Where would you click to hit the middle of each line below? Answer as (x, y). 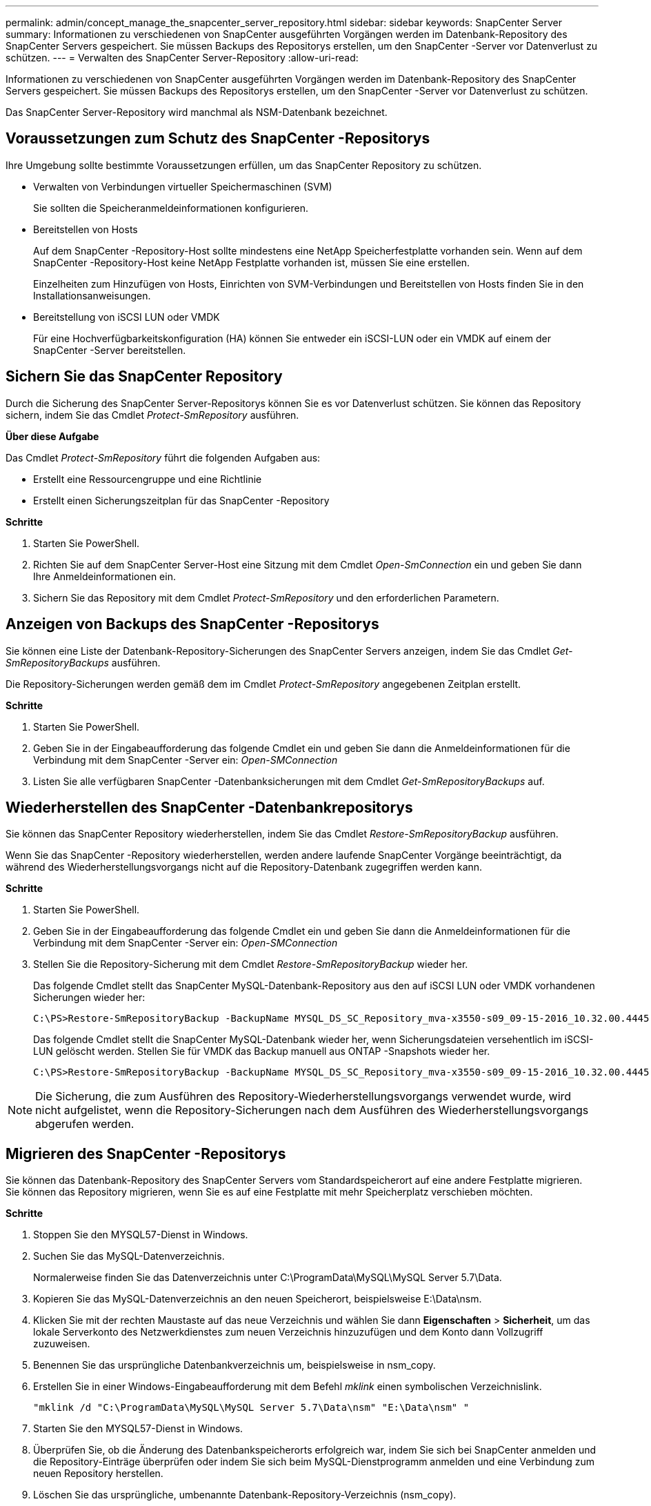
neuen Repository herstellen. (98, 1474)
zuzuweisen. (62, 1344)
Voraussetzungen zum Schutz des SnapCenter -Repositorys (218, 139)
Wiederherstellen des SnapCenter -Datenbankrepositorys (209, 807)
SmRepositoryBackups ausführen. (83, 662)
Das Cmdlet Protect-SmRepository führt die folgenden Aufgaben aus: (163, 457)
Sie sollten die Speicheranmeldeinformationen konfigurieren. (171, 208)
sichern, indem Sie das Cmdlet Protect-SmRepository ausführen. (152, 415)
